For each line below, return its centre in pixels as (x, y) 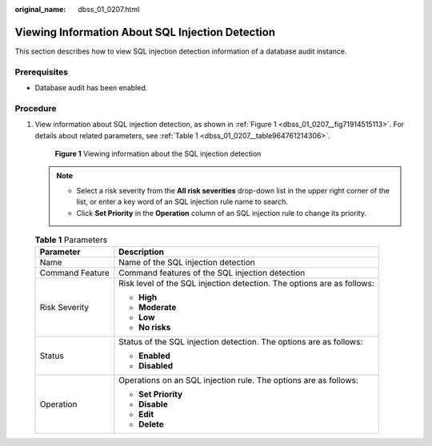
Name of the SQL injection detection (187, 262)
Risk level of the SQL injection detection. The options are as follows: (247, 284)
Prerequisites (41, 72)
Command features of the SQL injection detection (212, 273)
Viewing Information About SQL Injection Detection (145, 32)
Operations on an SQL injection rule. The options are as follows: (239, 380)
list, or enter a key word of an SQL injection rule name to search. (182, 202)
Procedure (36, 108)
